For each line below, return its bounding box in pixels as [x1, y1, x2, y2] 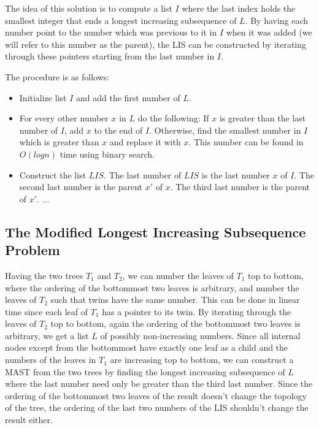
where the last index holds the [182, 2, 296, 14]
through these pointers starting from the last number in [5, 50, 215, 63]
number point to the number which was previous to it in [5, 26, 217, 39]
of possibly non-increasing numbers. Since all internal [100, 329, 301, 342]
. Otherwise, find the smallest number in [149, 123, 301, 136]
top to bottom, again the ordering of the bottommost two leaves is [50, 317, 301, 330]
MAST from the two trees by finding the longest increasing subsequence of [5, 365, 285, 378]
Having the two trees [5, 269, 83, 281]
